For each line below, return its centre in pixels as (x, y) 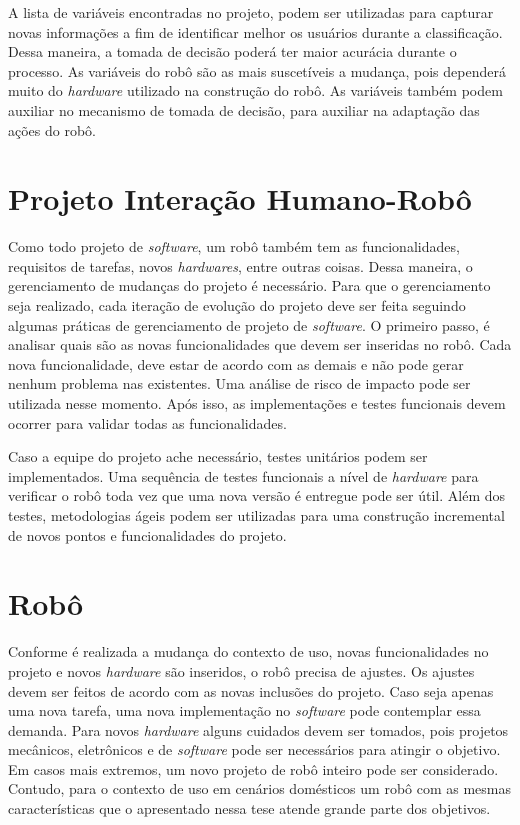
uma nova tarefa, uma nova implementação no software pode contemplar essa (244, 710)
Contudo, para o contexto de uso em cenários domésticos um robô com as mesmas (260, 788)
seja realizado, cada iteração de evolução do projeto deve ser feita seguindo (237, 305)
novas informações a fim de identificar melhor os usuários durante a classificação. (255, 31)
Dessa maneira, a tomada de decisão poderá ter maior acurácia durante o (232, 51)
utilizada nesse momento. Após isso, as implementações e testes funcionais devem (257, 403)
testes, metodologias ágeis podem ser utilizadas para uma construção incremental (256, 515)
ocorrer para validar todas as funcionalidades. (147, 422)
